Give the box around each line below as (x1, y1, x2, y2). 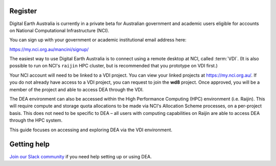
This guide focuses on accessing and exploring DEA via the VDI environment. (9, 127, 173, 133)
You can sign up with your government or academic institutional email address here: (9, 37, 187, 43)
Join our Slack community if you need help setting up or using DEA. (9, 153, 152, 159)
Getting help (9, 140, 50, 149)
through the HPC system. (9, 117, 63, 124)
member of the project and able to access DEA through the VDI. (9, 86, 144, 92)
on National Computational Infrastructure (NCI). (9, 27, 109, 33)
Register (9, 7, 37, 15)
